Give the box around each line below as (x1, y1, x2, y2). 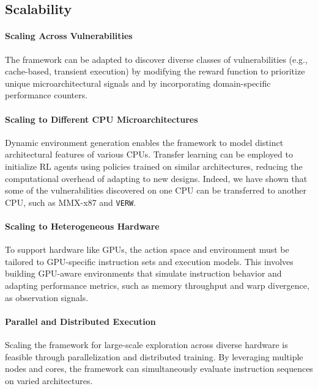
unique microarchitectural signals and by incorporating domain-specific (5, 76, 271, 89)
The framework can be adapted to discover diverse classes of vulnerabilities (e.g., (5, 53, 308, 65)
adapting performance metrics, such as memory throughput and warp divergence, (5, 278, 309, 291)
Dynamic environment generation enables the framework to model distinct (5, 136, 284, 148)
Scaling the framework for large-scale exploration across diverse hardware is (5, 338, 288, 351)
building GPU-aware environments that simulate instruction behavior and (5, 267, 282, 280)
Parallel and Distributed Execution (5, 314, 156, 327)
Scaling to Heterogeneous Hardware (5, 219, 160, 232)
